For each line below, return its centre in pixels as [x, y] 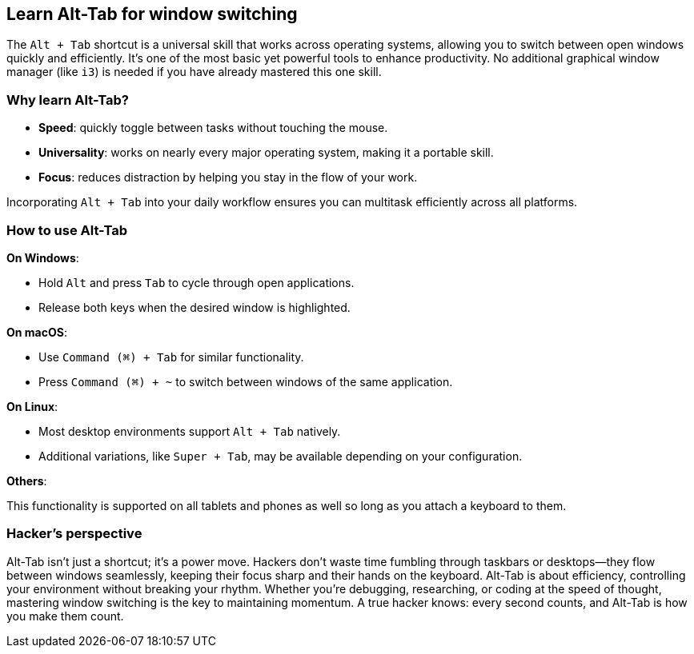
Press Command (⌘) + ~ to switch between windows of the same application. [246, 381]
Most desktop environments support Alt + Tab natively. [190, 431]
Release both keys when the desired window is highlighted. [195, 307]
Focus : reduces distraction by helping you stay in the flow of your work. [228, 177]
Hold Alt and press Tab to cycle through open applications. [197, 282]
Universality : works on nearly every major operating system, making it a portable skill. [266, 153]
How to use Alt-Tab [67, 230]
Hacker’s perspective [74, 534]
